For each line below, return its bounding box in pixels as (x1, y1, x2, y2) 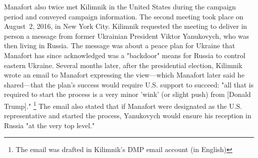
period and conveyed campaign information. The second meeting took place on (4, 11, 244, 21)
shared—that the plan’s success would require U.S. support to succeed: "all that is (4, 79, 254, 89)
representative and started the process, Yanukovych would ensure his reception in (4, 110, 252, 121)
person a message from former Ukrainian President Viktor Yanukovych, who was (4, 30, 249, 41)
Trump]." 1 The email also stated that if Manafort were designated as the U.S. (4, 99, 242, 111)
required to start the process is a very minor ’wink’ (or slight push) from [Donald (4, 89, 251, 99)
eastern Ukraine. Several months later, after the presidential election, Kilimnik (4, 60, 243, 70)
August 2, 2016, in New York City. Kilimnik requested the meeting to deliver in (4, 21, 247, 31)
